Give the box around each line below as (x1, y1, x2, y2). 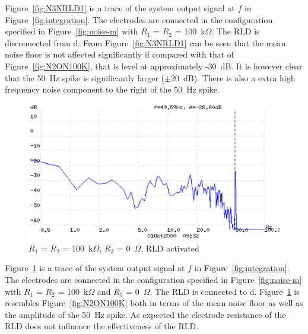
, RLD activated (141, 241, 199, 254)
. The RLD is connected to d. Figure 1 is (150, 285, 300, 297)
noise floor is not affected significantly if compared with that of (5, 48, 234, 61)
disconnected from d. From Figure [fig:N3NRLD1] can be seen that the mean (5, 36, 286, 49)
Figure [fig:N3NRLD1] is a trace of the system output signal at (5, 2, 235, 14)
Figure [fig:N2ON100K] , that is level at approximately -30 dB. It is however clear (5, 59, 303, 72)
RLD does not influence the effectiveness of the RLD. (5, 320, 199, 332)
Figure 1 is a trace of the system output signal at (5, 262, 185, 274)
